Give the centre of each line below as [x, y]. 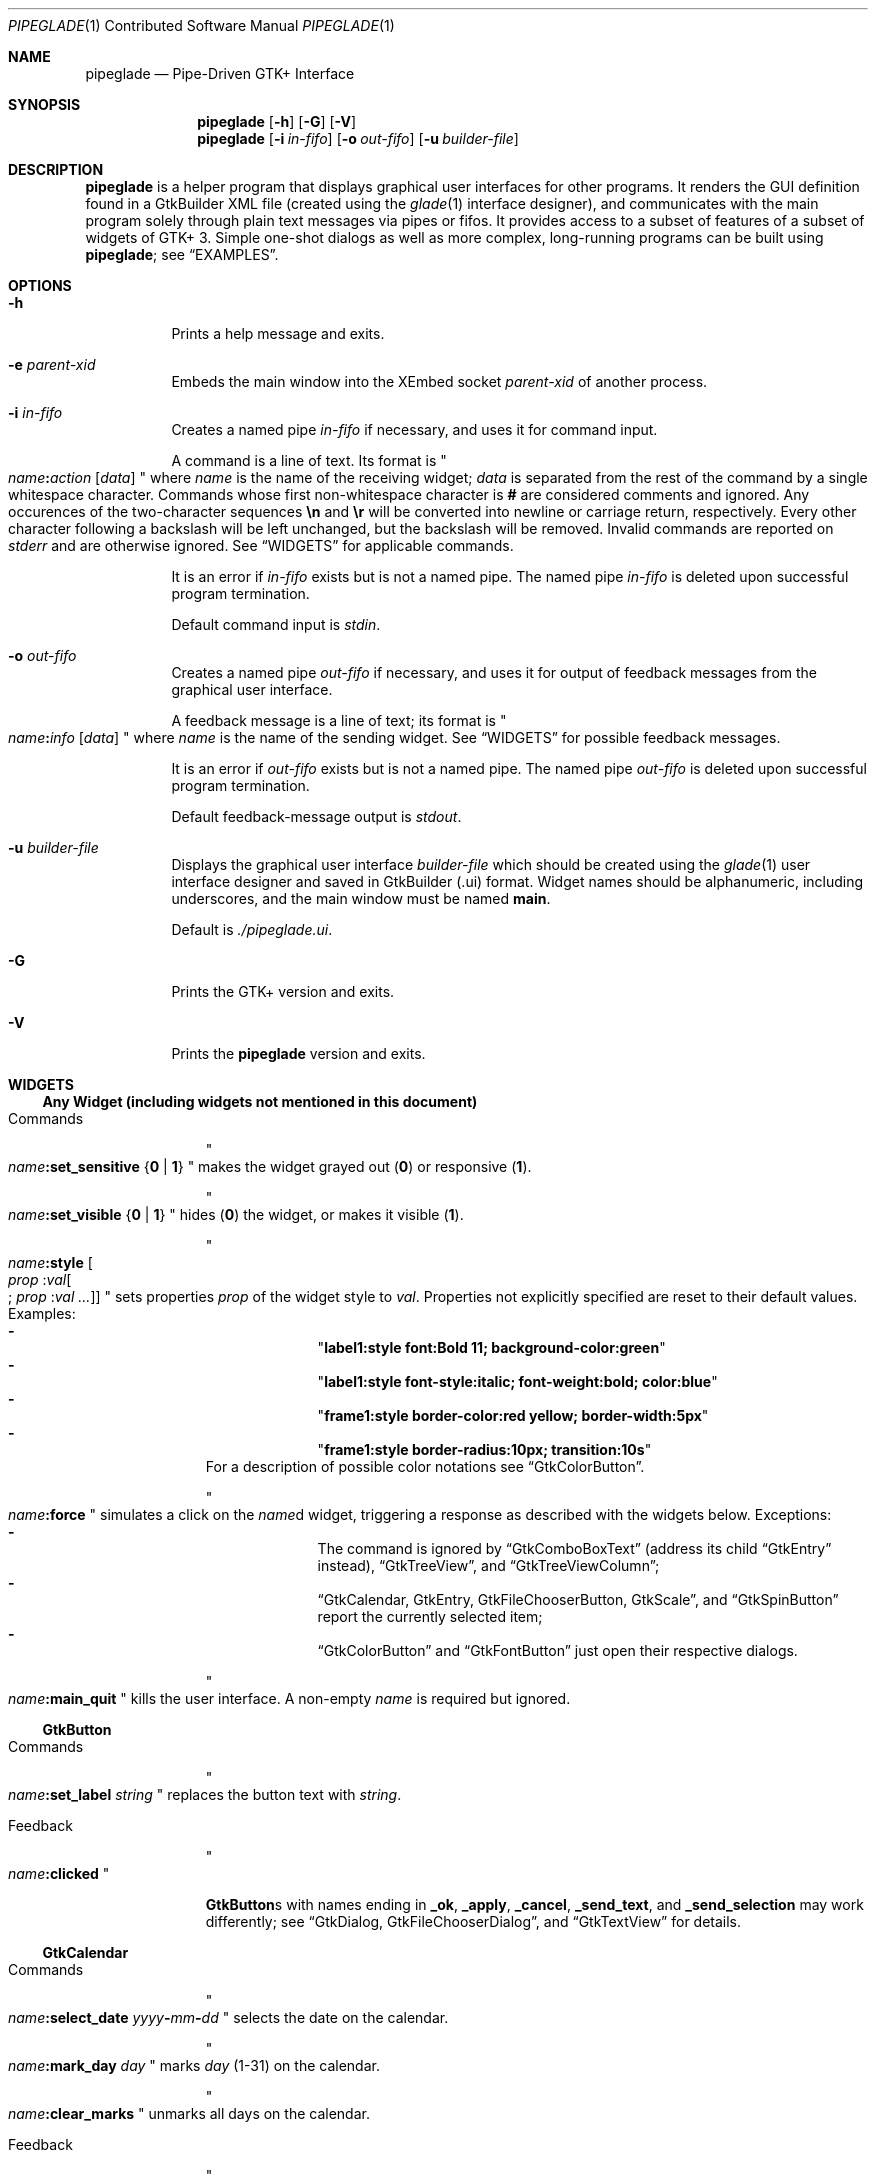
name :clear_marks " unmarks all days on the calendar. [189, 2113]
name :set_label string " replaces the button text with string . [205, 1794]
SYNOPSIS [44, 104]
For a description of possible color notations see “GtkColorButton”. [425, 1466]
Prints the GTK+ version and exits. [283, 991]
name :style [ [50, 1262]
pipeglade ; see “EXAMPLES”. [182, 254]
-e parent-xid [52, 364]
